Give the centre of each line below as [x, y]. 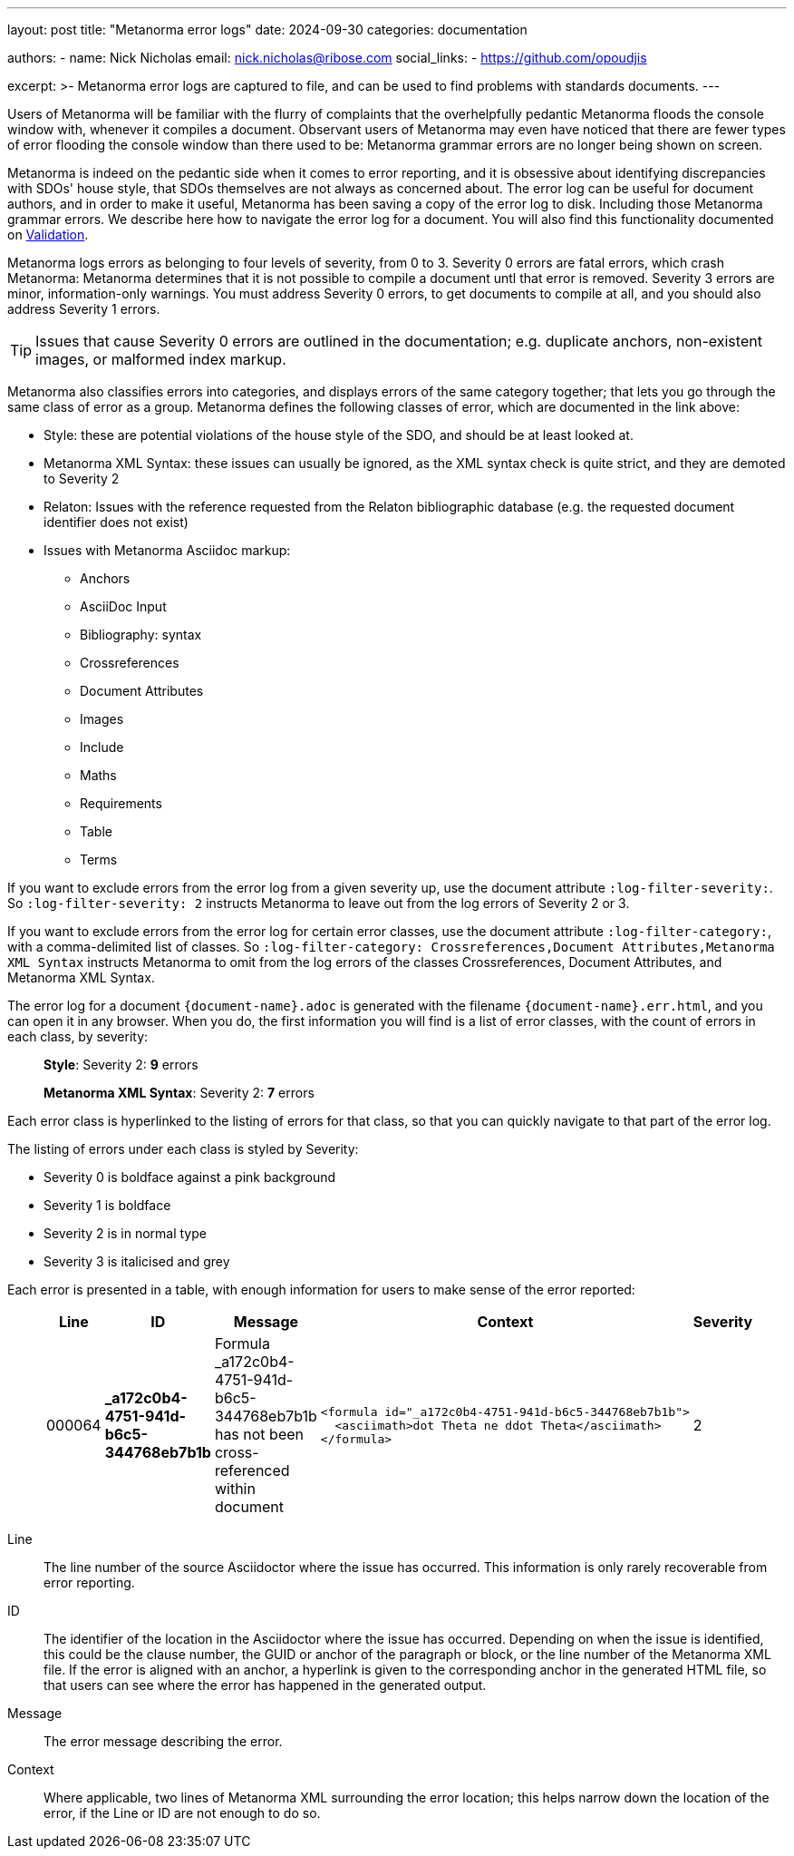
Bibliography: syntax [141, 635]
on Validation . [48, 234]
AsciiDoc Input [123, 606]
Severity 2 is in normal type [125, 1233]
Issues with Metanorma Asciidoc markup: [167, 550]
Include [102, 747]
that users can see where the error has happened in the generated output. [265, 1685]
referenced [252, 1470]
